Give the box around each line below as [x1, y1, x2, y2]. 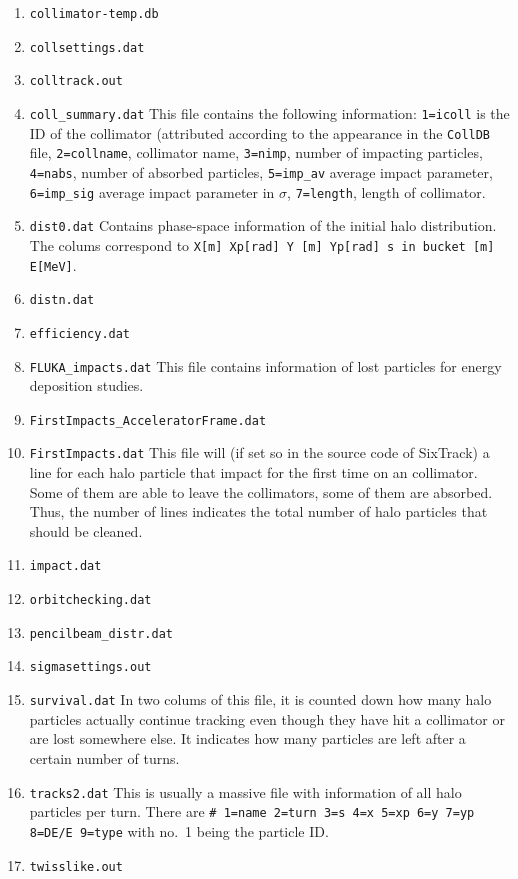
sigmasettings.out [29, 660, 152, 675]
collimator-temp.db [29, 7, 159, 21]
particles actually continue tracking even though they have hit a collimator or [29, 708, 505, 729]
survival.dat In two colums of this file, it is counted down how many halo [29, 689, 492, 710]
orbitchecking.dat [29, 593, 152, 608]
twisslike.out [29, 859, 123, 874]
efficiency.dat [29, 326, 131, 341]
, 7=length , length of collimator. [287, 181, 486, 202]
